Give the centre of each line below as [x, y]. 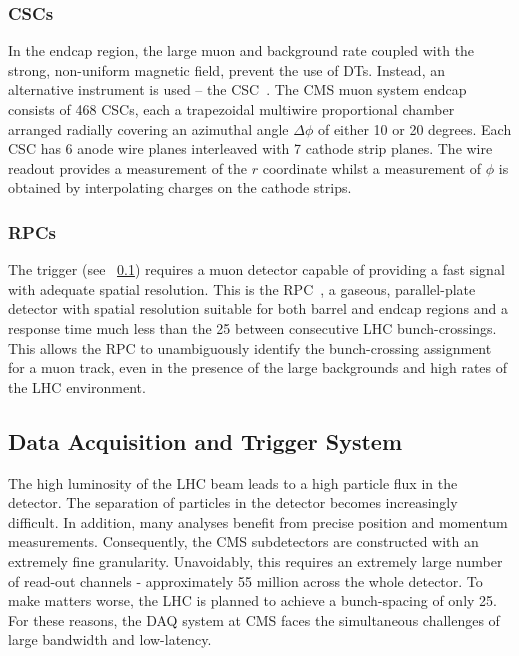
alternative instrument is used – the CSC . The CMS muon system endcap [237, 89]
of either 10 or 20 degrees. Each [414, 128]
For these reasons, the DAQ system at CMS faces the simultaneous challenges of [254, 619]
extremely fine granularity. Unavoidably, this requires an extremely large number [255, 560]
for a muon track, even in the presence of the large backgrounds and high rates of [258, 367]
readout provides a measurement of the [128, 167]
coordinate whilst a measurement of [372, 167]
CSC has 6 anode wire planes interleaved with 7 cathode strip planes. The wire [250, 148]
